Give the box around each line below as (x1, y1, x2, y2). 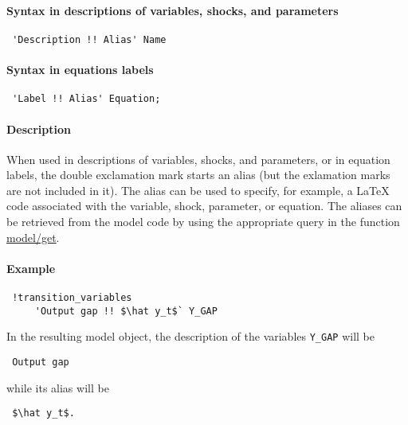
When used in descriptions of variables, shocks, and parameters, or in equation (6, 150, 390, 167)
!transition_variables (12, 292, 132, 304)
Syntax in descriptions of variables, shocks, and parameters (6, 2, 339, 18)
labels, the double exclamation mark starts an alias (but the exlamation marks (6, 166, 390, 183)
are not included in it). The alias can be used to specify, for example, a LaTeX (6, 181, 390, 198)
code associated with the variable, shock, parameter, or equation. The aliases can (6, 197, 402, 214)
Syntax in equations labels (6, 61, 154, 78)
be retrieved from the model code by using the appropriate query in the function (6, 213, 400, 230)
